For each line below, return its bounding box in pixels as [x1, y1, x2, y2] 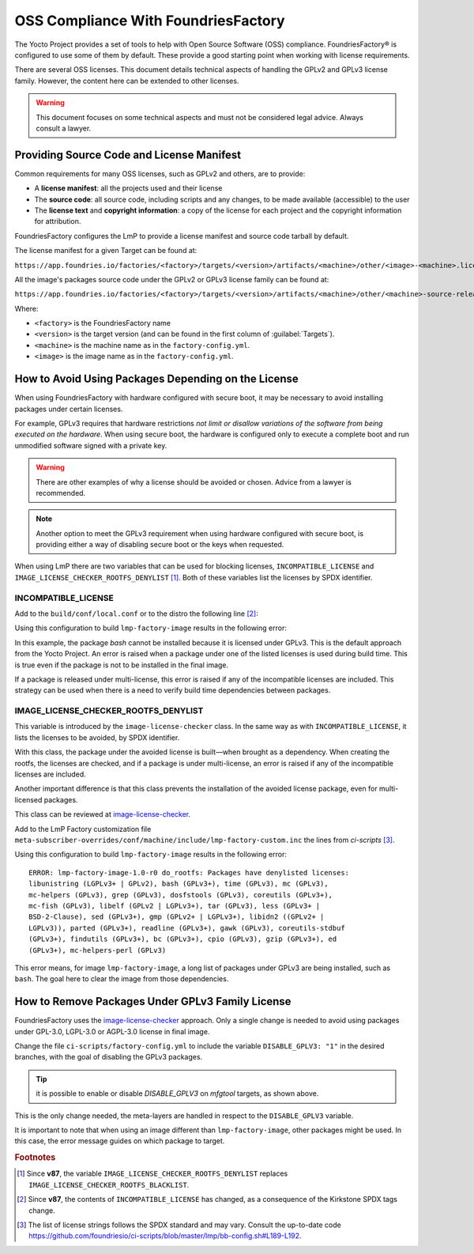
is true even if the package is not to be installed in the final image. [14, 660, 229, 670]
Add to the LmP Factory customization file [14, 824, 152, 833]
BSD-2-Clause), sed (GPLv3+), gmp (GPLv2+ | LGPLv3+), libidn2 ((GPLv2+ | [28, 912, 325, 921]
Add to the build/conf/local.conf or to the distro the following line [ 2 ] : [14, 609, 258, 618]
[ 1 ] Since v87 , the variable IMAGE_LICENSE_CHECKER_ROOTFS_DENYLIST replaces [17, 1169, 288, 1178]
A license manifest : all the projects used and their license [34, 183, 223, 193]
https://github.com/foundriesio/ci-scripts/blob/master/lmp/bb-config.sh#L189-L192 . [28, 1231, 302, 1241]
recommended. [36, 488, 86, 497]
